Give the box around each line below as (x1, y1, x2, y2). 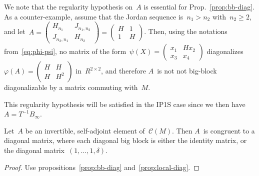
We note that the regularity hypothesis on (4, 1, 133, 11)
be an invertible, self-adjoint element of (25, 125, 145, 135)
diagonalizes (206, 46, 243, 56)
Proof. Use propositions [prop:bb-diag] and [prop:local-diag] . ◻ (4, 161, 199, 172)
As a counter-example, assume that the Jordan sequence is (4, 11, 183, 21)
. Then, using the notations (144, 26, 227, 36)
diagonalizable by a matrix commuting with (4, 82, 138, 92)
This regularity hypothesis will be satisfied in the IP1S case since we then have (4, 98, 245, 109)
